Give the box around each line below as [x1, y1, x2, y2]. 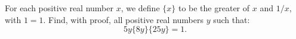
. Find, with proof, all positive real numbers [43, 13, 204, 25]
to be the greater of [178, 2, 250, 14]
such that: [213, 13, 250, 25]
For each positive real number [5, 2, 113, 14]
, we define [121, 2, 160, 14]
